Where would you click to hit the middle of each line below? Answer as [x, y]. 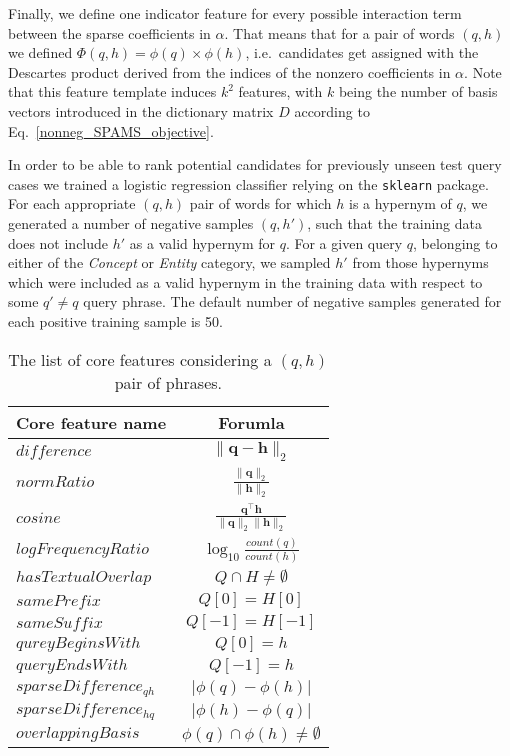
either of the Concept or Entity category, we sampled [169, 262]
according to [332, 110]
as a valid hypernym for [202, 242]
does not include [58, 242]
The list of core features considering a [140, 359]
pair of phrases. [168, 382]
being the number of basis [418, 91]
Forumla [251, 422]
